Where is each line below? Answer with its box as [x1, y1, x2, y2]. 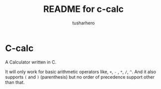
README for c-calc [43, 3, 124, 15]
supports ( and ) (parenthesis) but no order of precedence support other [5, 74, 155, 80]
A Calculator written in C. [5, 59, 57, 65]
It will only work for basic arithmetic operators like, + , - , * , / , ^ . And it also [5, 69, 157, 75]
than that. [5, 79, 25, 85]
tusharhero [72, 20, 95, 26]
